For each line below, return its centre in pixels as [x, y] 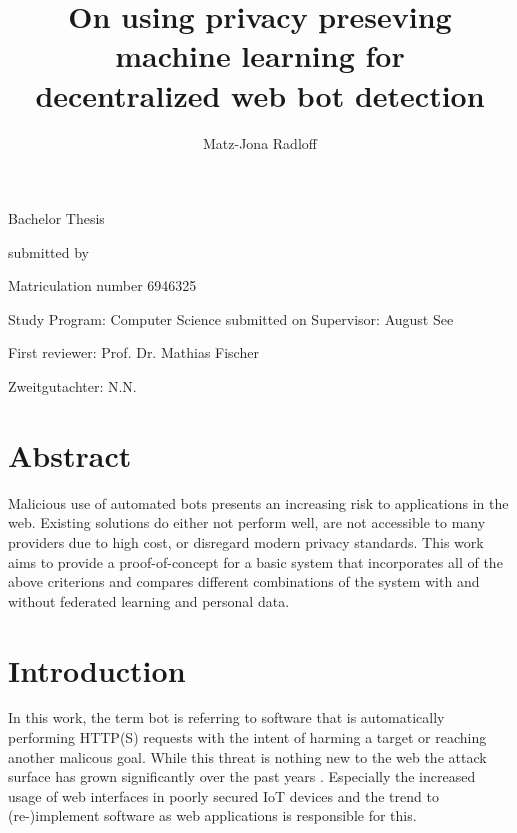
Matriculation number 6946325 [102, 285]
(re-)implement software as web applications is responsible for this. [212, 815]
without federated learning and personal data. [149, 600]
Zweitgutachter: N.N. [72, 386]
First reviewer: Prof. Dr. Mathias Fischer [133, 352]
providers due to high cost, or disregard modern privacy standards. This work [246, 541]
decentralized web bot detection [260, 94]
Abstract [70, 454]
